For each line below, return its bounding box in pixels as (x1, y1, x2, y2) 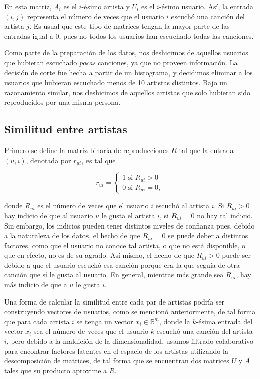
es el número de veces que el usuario (37, 200, 149, 211)
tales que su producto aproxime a (4, 365, 107, 375)
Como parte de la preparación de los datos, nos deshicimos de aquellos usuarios (4, 47, 248, 58)
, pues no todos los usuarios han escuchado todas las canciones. (59, 30, 254, 41)
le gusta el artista (101, 210, 155, 220)
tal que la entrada (179, 145, 234, 156)
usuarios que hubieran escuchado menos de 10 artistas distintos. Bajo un (4, 77, 227, 88)
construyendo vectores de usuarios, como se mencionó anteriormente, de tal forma (4, 306, 256, 317)
